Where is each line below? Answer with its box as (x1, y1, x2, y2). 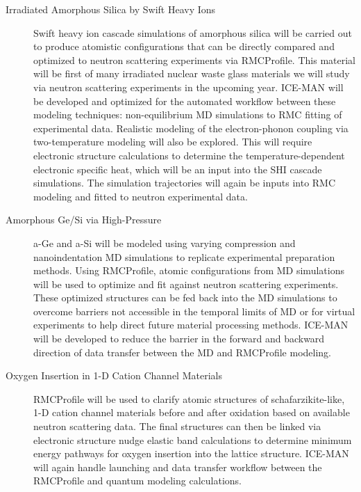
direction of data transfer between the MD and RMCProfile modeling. (33, 344, 332, 359)
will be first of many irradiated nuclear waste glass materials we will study (33, 66, 350, 81)
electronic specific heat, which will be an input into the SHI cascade (33, 161, 322, 176)
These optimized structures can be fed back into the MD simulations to (33, 290, 337, 305)
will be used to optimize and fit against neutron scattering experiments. (33, 276, 339, 291)
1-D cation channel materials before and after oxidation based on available (33, 405, 350, 420)
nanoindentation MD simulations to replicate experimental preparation (33, 249, 335, 264)
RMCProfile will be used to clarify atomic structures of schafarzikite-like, (33, 391, 345, 406)
